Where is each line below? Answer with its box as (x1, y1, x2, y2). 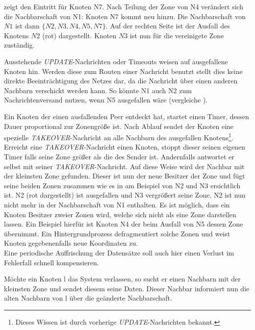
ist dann (15, 21, 40, 31)
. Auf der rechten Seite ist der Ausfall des (105, 21, 230, 31)
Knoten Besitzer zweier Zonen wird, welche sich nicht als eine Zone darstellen (4, 209, 236, 219)
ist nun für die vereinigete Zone (129, 30, 224, 40)
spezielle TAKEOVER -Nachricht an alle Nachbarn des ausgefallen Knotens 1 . (4, 131, 233, 142)
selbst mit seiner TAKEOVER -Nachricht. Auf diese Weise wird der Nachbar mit (4, 161, 245, 171)
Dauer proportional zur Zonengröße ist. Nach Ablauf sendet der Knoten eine (4, 121, 234, 131)
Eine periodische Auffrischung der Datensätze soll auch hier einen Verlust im (4, 247, 234, 257)
